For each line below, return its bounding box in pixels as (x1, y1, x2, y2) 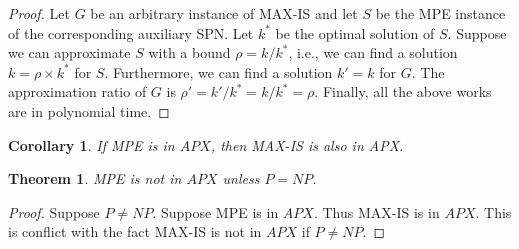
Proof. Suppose (8, 201, 100, 222)
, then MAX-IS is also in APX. (210, 134, 404, 155)
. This (475, 201, 512, 222)
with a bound (148, 42, 231, 63)
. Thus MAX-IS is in (313, 201, 440, 222)
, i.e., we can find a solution (288, 42, 458, 63)
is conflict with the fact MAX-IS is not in (8, 221, 262, 242)
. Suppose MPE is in (152, 201, 279, 222)
